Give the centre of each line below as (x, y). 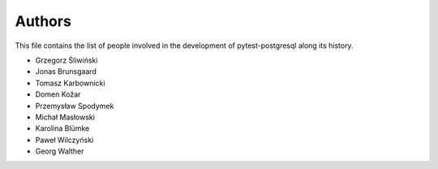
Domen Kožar (58, 94)
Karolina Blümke (62, 128)
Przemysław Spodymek (75, 106)
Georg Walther (60, 151)
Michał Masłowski (65, 117)
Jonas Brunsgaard (66, 71)
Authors (43, 21)
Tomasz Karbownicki (70, 83)
